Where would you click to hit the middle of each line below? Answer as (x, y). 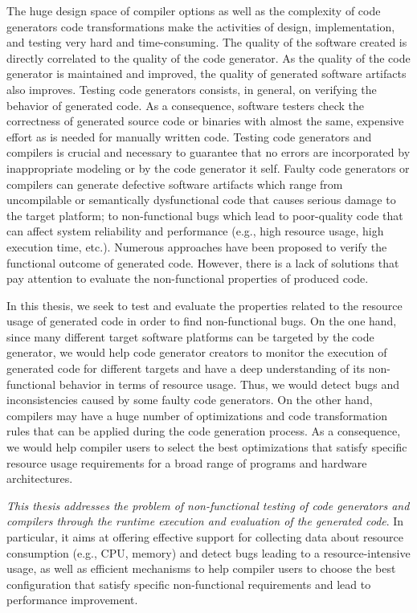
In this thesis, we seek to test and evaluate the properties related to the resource (204, 305)
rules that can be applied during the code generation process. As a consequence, (204, 431)
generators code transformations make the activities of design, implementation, (201, 26)
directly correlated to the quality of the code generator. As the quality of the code (208, 57)
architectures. (40, 478)
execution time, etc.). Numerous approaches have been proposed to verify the (197, 246)
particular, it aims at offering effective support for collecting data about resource (205, 537)
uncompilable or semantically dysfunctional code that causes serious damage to (201, 200)
